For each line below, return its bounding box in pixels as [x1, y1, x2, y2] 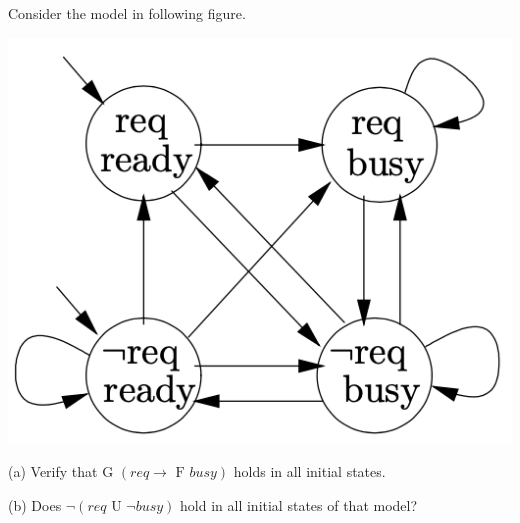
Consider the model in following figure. [8, 3, 246, 23]
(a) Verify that [8, 461, 98, 482]
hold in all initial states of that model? [180, 494, 418, 515]
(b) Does [8, 494, 62, 515]
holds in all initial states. [233, 461, 386, 482]
